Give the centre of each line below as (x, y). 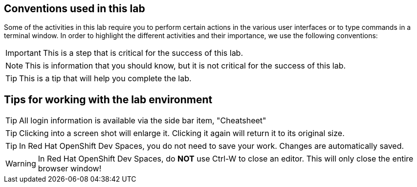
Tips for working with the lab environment (108, 99)
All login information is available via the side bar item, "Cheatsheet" (143, 121)
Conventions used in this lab (75, 9)
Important (23, 53)
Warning (21, 164)
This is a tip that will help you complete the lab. (105, 79)
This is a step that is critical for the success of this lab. (143, 53)
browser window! (70, 169)
